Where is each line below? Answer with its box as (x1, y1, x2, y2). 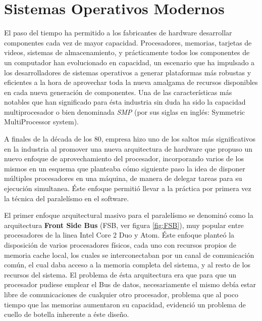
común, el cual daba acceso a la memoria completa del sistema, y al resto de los (4, 259, 251, 270)
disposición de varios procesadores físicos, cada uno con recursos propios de (4, 240, 236, 250)
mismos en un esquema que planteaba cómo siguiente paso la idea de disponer (4, 163, 245, 173)
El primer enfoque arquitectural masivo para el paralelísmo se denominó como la (4, 210, 253, 220)
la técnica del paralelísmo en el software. (4, 193, 129, 203)
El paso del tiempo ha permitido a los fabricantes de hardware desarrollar (4, 27, 232, 38)
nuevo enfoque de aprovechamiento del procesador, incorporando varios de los (4, 153, 244, 164)
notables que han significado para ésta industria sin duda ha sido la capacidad (4, 97, 246, 107)
